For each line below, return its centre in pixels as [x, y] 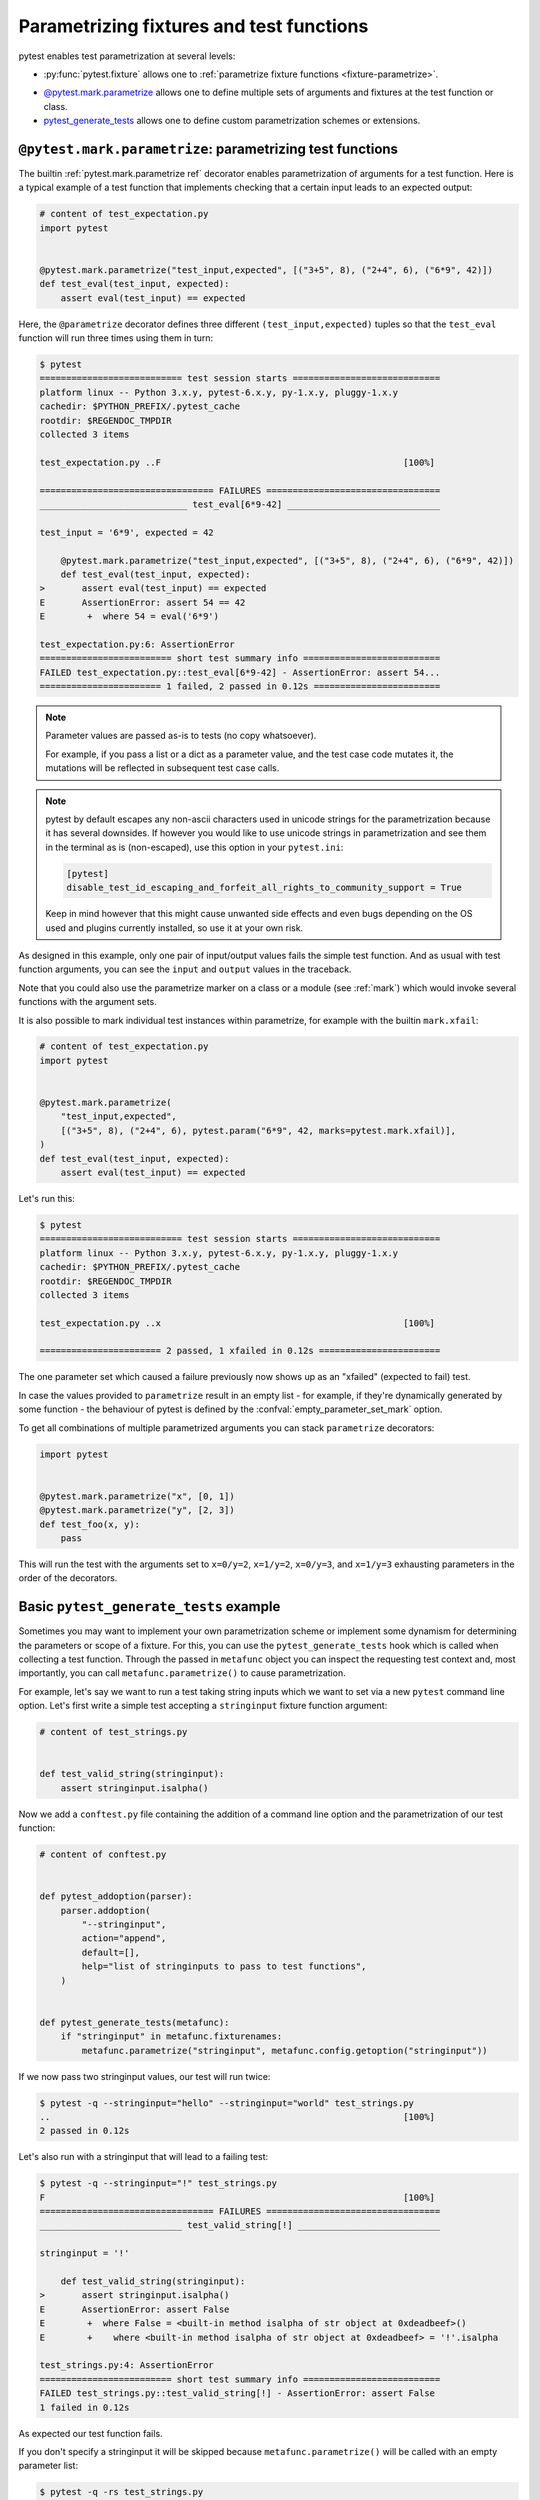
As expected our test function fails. [91, 2433]
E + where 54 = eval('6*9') [129, 616]
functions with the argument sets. [87, 1002]
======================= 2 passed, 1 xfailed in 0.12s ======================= [240, 1351]
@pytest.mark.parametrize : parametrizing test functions [208, 148]
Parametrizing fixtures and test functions [193, 26]
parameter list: [48, 2466]
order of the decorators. [68, 1578]
